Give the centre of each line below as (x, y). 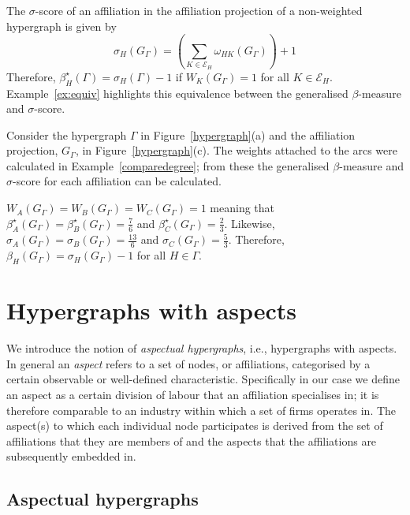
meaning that (242, 208)
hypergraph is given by (61, 26)
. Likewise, (250, 223)
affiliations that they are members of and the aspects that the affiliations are (192, 440)
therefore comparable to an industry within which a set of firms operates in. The (201, 410)
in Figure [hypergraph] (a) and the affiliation (248, 134)
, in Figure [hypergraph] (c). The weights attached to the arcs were (236, 150)
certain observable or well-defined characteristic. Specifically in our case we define (203, 379)
